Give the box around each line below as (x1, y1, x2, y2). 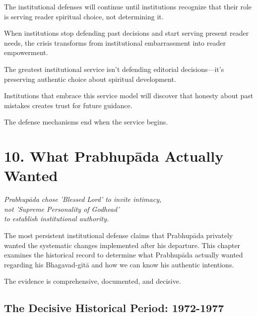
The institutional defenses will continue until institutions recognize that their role (4, 1, 252, 11)
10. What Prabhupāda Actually (4, 146, 224, 166)
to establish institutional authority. (4, 213, 109, 224)
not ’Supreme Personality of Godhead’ (4, 203, 120, 214)
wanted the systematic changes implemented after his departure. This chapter (4, 240, 241, 250)
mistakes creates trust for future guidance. (4, 100, 132, 110)
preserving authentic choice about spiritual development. (4, 73, 176, 84)
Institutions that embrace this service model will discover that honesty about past (4, 90, 254, 101)
